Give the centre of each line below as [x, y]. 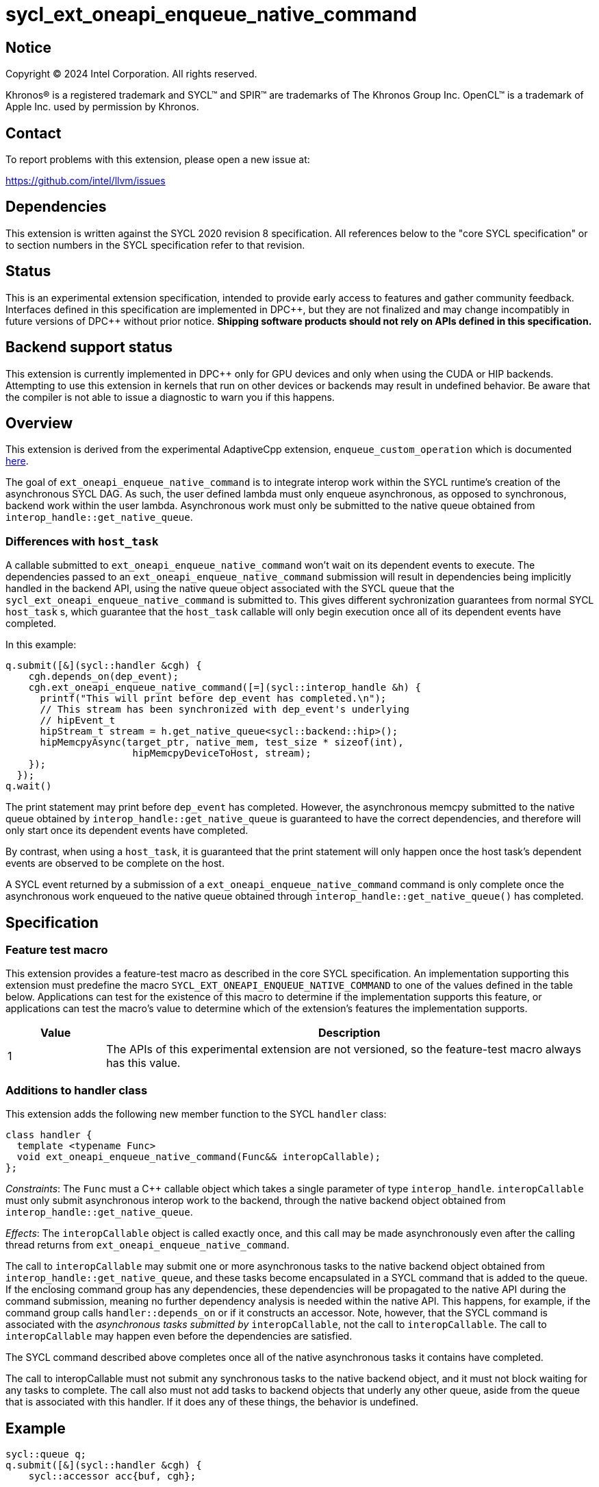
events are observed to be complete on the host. [115, 863]
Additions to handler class [77, 1090]
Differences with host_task [82, 541]
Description [349, 1033]
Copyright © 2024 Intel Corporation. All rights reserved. [131, 74]
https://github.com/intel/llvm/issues [86, 181]
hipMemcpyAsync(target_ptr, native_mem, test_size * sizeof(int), [222, 742]
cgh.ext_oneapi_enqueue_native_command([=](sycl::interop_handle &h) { [225, 688]
